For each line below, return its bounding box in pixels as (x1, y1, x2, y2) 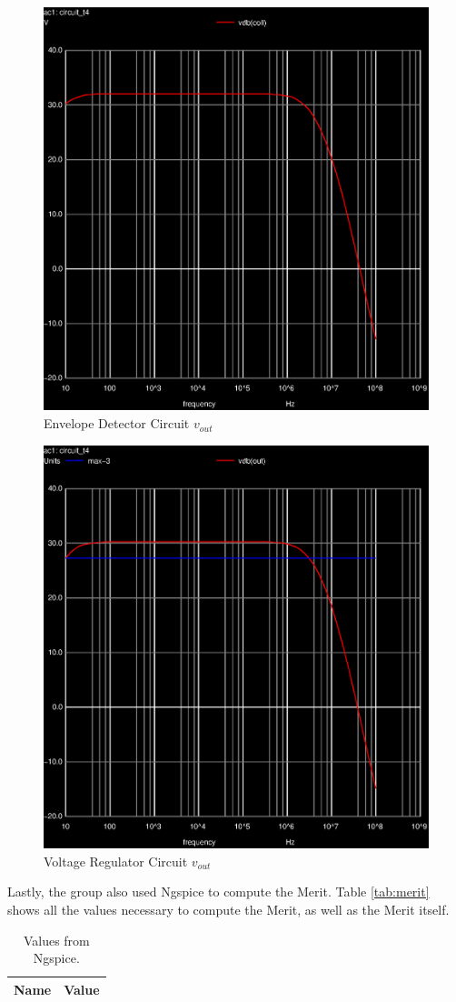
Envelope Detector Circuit (44, 414, 190, 433)
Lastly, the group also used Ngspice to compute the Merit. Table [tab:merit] (7, 882, 430, 901)
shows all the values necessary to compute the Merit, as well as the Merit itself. (7, 899, 450, 918)
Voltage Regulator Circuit (44, 851, 188, 870)
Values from (23, 930, 90, 949)
